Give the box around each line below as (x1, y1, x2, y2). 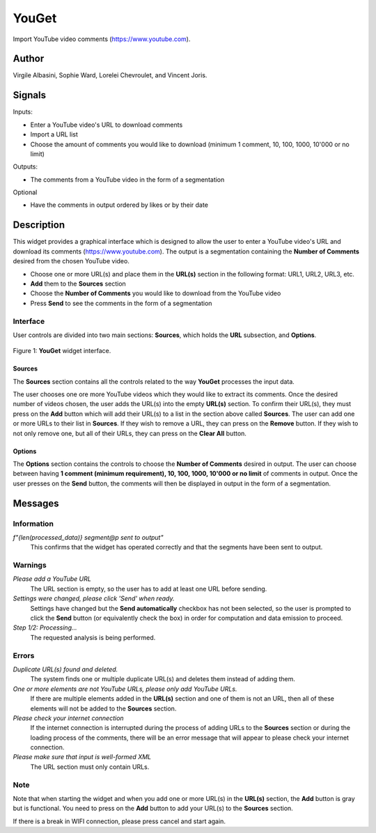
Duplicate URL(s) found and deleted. (13, 665, 118, 674)
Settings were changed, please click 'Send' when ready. (13, 594, 175, 602)
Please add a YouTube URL (13, 575, 92, 583)
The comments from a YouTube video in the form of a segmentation (30, 175, 225, 184)
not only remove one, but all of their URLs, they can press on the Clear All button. (13, 429, 247, 437)
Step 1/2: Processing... (13, 623, 77, 632)
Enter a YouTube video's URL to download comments (30, 120, 183, 129)
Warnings (13, 561, 47, 570)
